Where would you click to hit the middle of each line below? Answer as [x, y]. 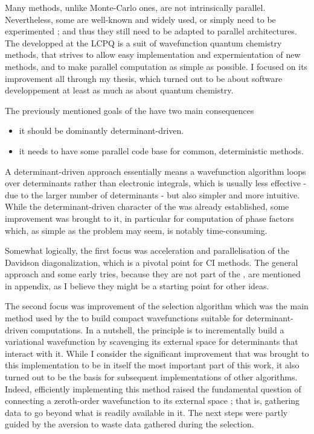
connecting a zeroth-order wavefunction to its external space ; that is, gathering [152, 401]
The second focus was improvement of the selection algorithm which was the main [157, 306]
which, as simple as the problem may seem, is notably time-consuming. [136, 230]
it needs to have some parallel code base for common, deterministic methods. [161, 150]
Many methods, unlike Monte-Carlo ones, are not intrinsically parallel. [135, 7]
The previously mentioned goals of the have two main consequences [130, 110]
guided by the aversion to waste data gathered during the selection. [130, 424]
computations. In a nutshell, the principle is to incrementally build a [157, 329]
